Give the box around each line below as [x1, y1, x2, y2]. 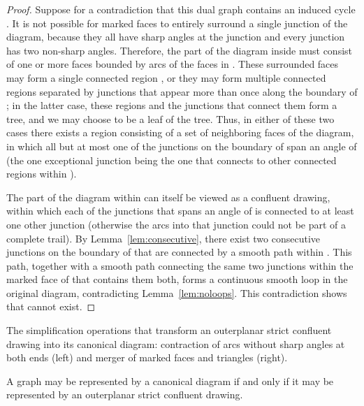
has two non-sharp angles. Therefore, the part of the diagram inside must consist [6, 43, 352, 57]
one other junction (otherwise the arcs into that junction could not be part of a [6, 217, 347, 231]
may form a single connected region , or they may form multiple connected [6, 70, 326, 85]
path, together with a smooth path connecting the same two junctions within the [6, 258, 354, 273]
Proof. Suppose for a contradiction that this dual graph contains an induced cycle [6, 2, 356, 16]
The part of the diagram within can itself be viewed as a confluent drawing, [6, 189, 330, 204]
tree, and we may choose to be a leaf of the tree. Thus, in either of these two [6, 111, 335, 126]
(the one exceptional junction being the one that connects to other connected [6, 152, 337, 167]
